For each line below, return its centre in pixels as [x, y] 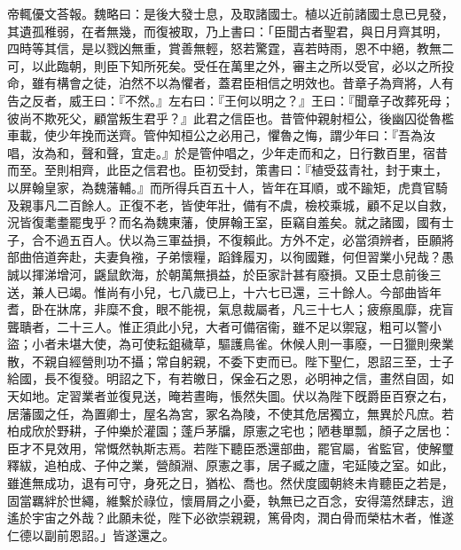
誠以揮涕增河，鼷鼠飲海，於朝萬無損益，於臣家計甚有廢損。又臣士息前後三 [224, 274]
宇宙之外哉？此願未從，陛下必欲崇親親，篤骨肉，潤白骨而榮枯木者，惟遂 [242, 518]
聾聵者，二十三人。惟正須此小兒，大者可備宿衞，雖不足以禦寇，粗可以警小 [224, 326]
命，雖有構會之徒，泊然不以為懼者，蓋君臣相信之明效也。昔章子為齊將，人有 [230, 83]
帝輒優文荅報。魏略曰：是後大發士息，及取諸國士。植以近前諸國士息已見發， [230, 13]
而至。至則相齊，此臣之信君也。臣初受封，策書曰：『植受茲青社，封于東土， [227, 170]
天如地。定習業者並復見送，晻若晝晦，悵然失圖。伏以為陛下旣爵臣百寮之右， [230, 396]
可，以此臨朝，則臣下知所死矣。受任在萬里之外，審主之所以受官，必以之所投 [230, 65]
